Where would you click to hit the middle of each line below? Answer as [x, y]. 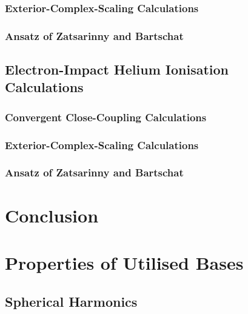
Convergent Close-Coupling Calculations [106, 117]
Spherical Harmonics [71, 301]
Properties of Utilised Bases [124, 262]
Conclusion [52, 215]
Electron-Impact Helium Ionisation [117, 69]
